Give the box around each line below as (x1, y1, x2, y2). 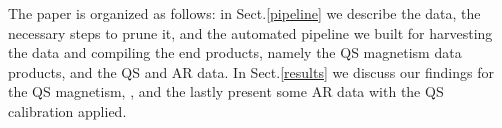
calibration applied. (8, 100, 127, 121)
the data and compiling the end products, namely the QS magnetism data (8, 42, 462, 63)
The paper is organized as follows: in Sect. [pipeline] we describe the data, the (8, 3, 481, 23)
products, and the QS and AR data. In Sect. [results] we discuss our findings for (8, 61, 494, 82)
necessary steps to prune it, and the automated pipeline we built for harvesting (8, 22, 493, 43)
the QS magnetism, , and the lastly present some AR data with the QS (8, 81, 444, 102)
